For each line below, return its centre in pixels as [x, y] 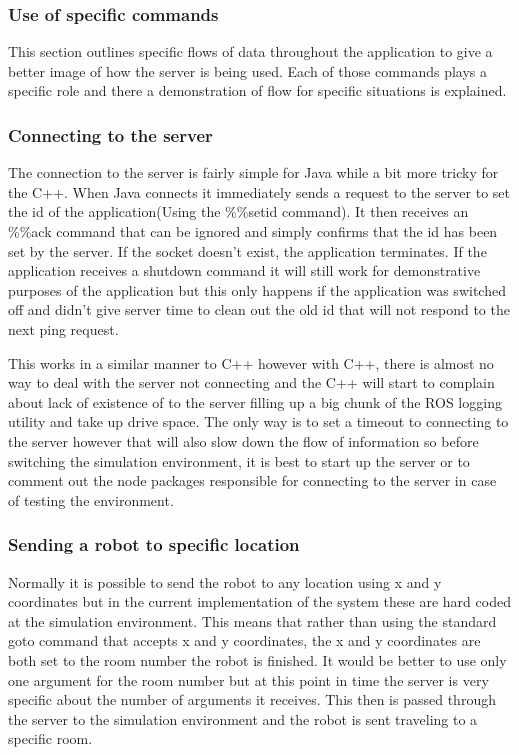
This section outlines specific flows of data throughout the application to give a [250, 51]
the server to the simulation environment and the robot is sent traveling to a [243, 718]
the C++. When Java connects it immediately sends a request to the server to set [259, 191]
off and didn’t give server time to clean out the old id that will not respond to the [259, 309]
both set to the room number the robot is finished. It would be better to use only [257, 659]
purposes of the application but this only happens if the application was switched [257, 289]
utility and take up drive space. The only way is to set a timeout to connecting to [258, 421]
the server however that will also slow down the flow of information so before [243, 440]
